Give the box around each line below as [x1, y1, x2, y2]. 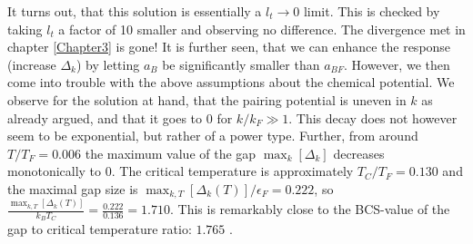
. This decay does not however [288, 108, 458, 127]
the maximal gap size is [7, 179, 138, 198]
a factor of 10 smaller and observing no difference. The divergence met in [58, 19, 466, 38]
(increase [7, 54, 56, 73]
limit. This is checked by [303, 2, 440, 20]
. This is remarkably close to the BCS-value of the [170, 200, 450, 219]
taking [7, 19, 43, 38]
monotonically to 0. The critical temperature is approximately [7, 161, 354, 181]
